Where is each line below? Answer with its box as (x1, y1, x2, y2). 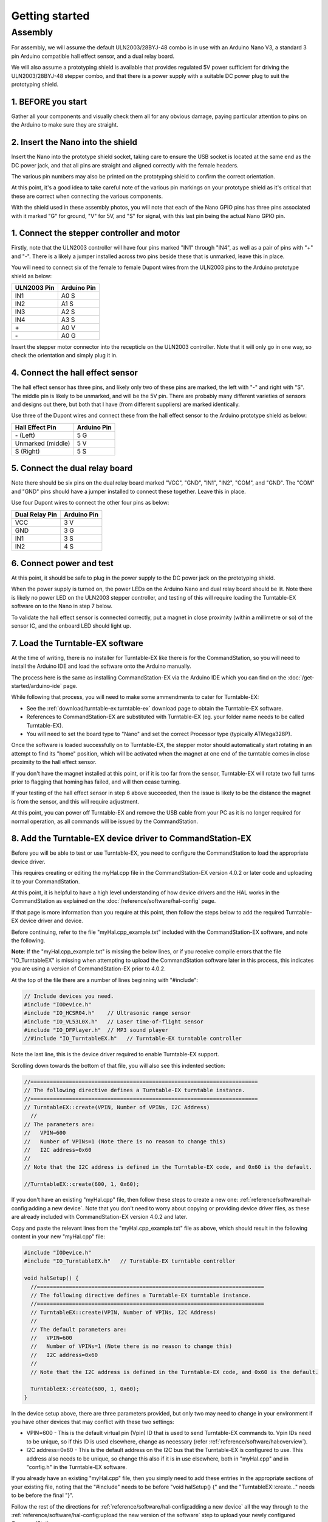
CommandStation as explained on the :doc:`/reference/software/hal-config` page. (11, 897, 216, 905)
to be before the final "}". (11, 1492, 74, 1499)
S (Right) (15, 447, 40, 455)
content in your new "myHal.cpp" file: (11, 1233, 106, 1240)
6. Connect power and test (11, 558, 114, 569)
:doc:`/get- (287, 673, 315, 681)
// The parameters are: (24, 1121, 95, 1127)
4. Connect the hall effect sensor (11, 368, 138, 378)
